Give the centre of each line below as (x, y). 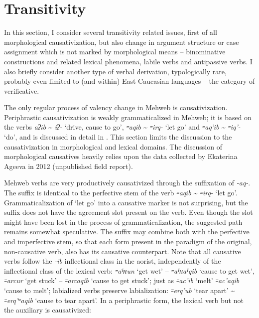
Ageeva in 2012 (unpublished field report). (68, 166)
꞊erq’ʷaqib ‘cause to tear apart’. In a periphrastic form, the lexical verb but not (124, 300)
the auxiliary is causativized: (48, 310)
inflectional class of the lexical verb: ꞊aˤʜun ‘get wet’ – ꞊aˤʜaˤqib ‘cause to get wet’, (129, 270)
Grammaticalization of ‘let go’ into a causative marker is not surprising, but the (126, 202)
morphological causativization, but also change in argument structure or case (122, 42)
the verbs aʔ (22, 127)
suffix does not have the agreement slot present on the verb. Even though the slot (129, 212)
